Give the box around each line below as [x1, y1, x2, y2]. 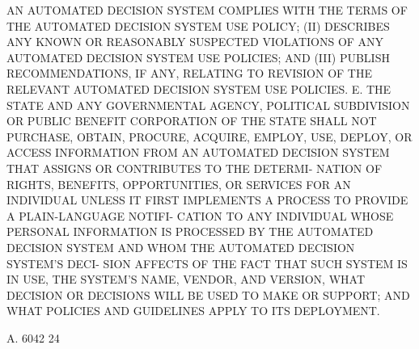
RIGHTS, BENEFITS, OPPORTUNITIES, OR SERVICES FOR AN [6, 175, 351, 192]
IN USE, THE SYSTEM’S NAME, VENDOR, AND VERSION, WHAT [6, 271, 366, 288]
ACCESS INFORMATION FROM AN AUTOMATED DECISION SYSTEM [6, 144, 390, 161]
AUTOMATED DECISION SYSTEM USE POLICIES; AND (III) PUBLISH [6, 48, 390, 65]
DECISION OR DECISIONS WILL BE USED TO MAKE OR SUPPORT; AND [6, 286, 410, 303]
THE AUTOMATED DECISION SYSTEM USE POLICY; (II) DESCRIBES [6, 17, 390, 34]
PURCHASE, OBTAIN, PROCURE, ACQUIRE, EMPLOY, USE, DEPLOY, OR [6, 128, 413, 145]
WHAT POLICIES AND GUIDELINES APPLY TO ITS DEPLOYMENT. [6, 302, 380, 319]
